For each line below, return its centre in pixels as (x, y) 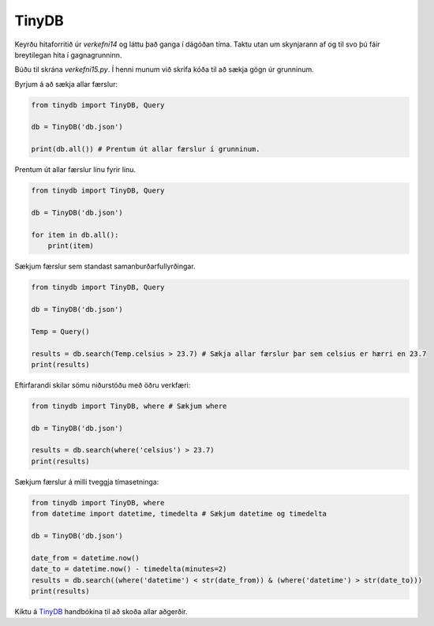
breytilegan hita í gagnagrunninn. (68, 54)
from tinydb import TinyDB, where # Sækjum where (129, 406)
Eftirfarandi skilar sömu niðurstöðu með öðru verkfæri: (103, 385)
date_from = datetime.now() (85, 558)
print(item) (71, 246)
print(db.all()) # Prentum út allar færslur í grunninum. (146, 149)
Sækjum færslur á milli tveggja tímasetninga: (87, 482)
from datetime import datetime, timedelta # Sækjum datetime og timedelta (179, 514)
